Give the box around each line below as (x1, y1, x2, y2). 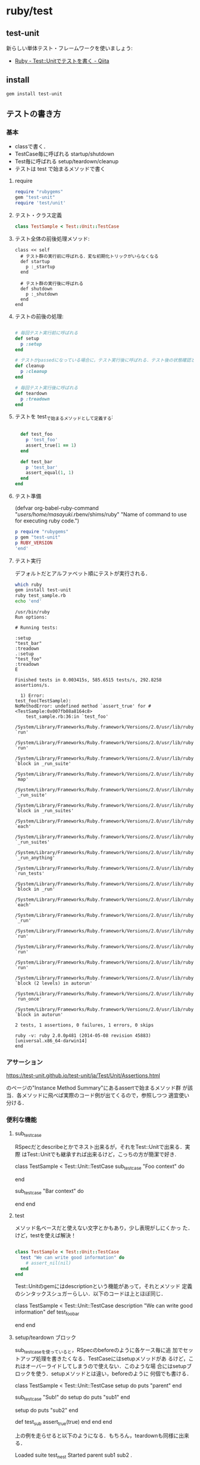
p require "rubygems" (14, 529, 69, 535)
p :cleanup (20, 369, 48, 375)
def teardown (14, 390, 48, 396)
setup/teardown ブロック (14, 1334, 76, 1341)
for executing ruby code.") (14, 517, 79, 524)
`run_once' (14, 996, 42, 1002)
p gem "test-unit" (14, 534, 61, 540)
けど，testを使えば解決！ (14, 1232, 76, 1239)
